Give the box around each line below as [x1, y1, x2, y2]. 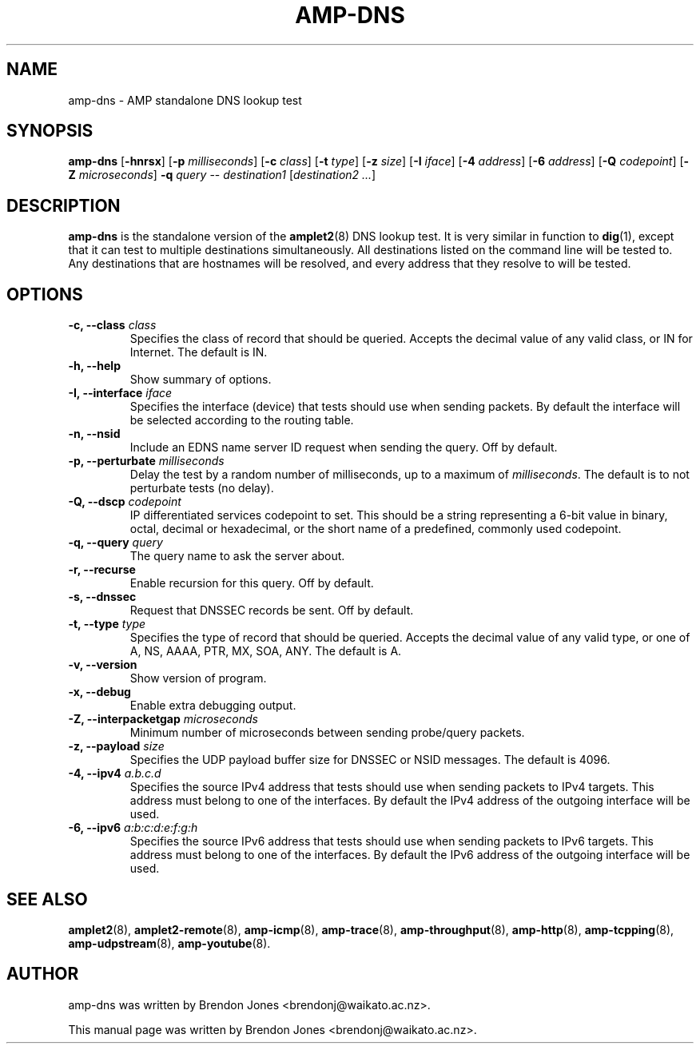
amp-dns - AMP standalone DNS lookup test [68, 93, 302, 107]
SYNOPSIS [6, 121, 93, 141]
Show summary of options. [129, 372, 272, 387]
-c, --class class [68, 318, 157, 332]
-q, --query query [68, 535, 163, 550]
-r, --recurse [68, 563, 136, 577]
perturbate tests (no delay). [129, 481, 274, 495]
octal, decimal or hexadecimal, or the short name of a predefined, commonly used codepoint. [129, 522, 622, 536]
